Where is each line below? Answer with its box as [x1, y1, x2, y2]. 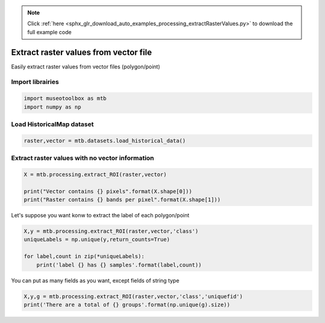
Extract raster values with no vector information [11, 154, 155, 162]
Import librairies [11, 78, 60, 86]
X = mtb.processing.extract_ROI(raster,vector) [23, 171, 167, 178]
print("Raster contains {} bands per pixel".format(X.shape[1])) [23, 196, 221, 204]
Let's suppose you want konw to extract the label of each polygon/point [11, 212, 190, 219]
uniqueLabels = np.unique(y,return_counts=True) [23, 236, 170, 243]
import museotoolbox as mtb [23, 95, 107, 102]
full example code [27, 28, 72, 35]
